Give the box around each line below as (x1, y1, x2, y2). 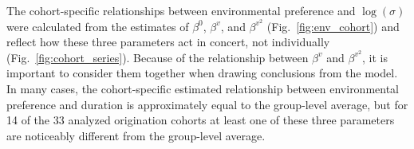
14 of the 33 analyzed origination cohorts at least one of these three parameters (6, 112, 395, 128)
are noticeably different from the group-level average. (6, 127, 266, 143)
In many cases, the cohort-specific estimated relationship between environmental (6, 80, 400, 97)
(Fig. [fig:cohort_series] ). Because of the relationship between (6, 49, 309, 65)
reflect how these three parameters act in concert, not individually (6, 33, 330, 50)
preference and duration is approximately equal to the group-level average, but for (6, 96, 408, 112)
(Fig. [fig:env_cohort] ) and (266, 18, 400, 34)
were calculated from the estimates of (6, 18, 189, 34)
